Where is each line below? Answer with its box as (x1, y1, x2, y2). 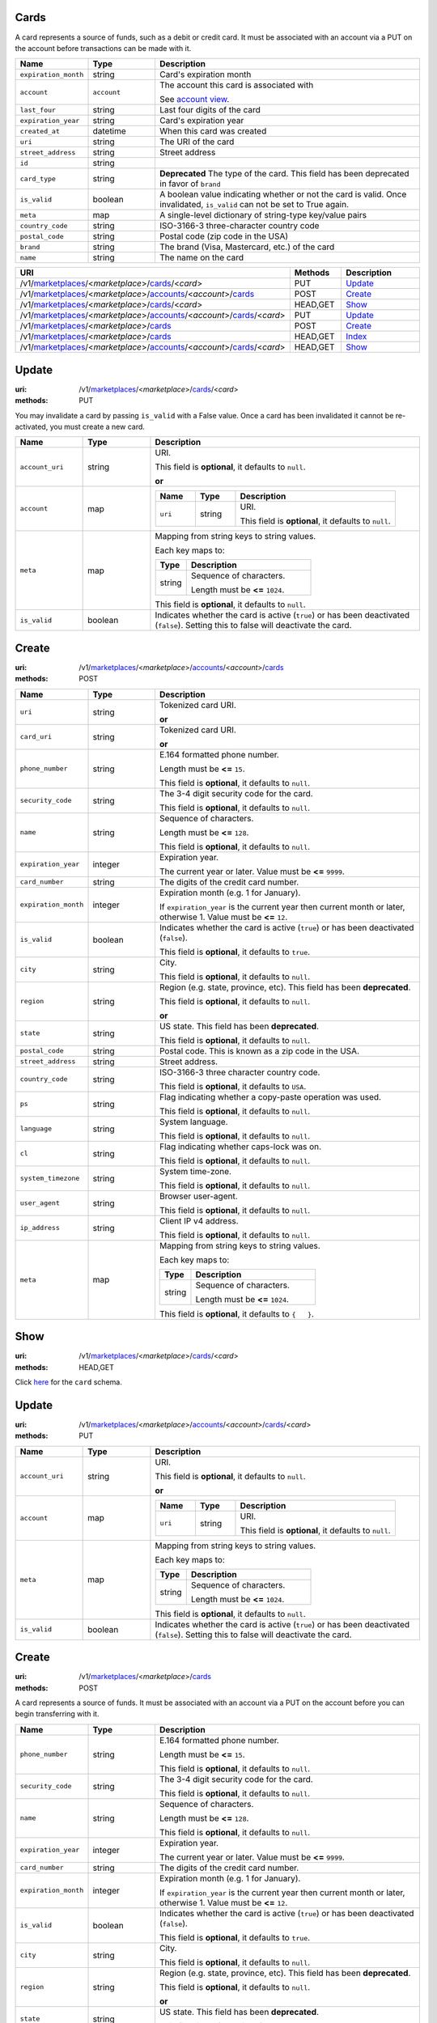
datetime (92, 125, 127, 137)
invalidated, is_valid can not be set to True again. (159, 199, 350, 210)
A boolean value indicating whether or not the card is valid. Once (159, 189, 407, 200)
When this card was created (159, 125, 267, 137)
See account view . (159, 94, 230, 105)
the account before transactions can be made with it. (15, 43, 192, 53)
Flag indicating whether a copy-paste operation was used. (159, 1091, 382, 1102)
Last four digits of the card (159, 104, 261, 116)
